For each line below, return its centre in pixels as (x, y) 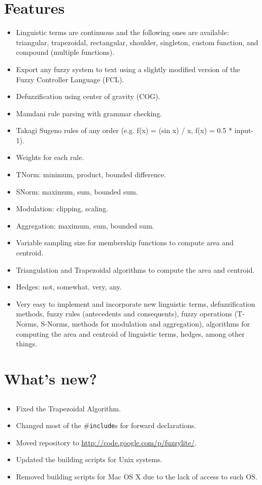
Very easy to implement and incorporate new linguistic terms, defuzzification (136, 303)
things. (27, 344)
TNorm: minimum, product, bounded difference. (91, 174)
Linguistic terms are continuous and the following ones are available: (122, 32)
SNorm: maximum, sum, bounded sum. (77, 191)
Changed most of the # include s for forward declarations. (106, 425)
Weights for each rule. (50, 157)
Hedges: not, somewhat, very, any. (69, 287)
